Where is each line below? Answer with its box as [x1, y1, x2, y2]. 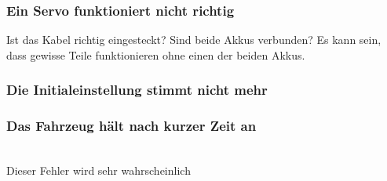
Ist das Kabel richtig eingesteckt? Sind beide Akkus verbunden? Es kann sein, [6, 31, 382, 48]
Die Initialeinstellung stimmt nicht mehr [6, 80, 268, 100]
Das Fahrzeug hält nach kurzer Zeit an [6, 116, 257, 136]
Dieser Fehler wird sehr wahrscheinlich [6, 162, 191, 179]
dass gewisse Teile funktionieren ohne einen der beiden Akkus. [6, 46, 305, 63]
